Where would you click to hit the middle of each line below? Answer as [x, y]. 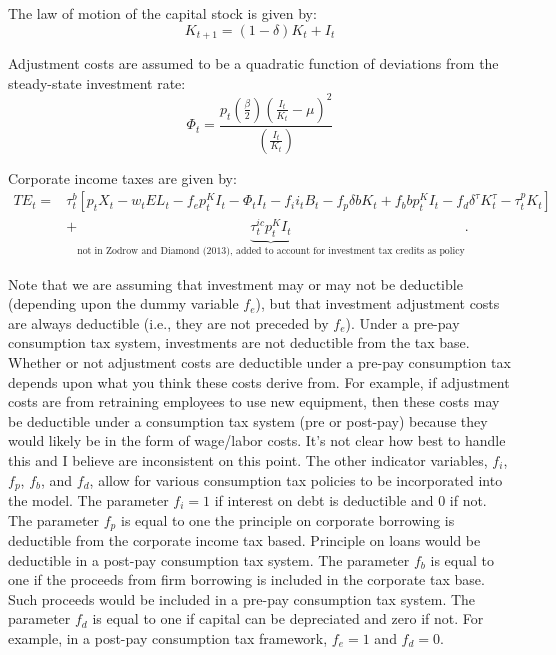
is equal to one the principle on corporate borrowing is [287, 519]
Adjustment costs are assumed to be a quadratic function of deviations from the [253, 63]
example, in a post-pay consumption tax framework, [168, 637]
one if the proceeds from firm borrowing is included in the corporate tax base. [246, 579]
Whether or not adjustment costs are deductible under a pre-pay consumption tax [259, 361]
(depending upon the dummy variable [123, 303]
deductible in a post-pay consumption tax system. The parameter [209, 559]
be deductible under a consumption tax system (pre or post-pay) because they [248, 420]
